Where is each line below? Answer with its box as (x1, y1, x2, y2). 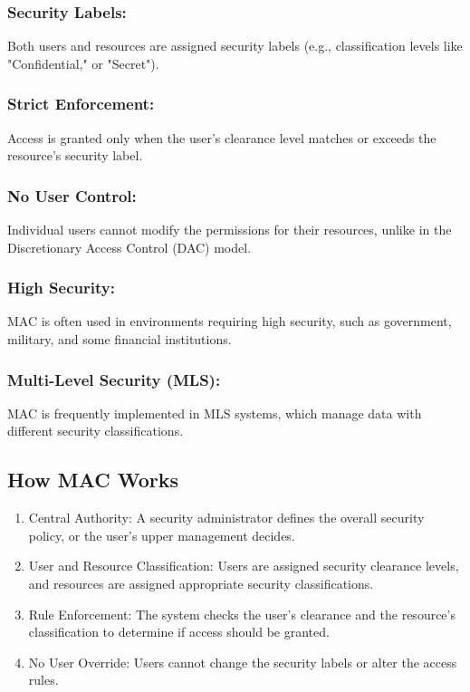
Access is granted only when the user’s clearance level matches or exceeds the (7, 128, 436, 147)
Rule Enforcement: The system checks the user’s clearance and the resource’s (28, 604, 456, 623)
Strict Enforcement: (7, 92, 155, 115)
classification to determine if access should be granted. (28, 622, 330, 641)
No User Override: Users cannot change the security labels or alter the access (28, 652, 457, 671)
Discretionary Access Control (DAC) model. (7, 237, 252, 256)
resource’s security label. (7, 146, 143, 165)
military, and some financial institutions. (7, 330, 232, 349)
